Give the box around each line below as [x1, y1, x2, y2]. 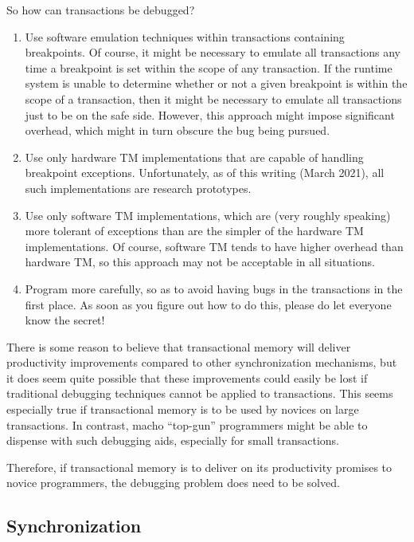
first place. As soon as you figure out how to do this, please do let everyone [25, 296, 392, 312]
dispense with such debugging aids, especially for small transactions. [6, 432, 339, 449]
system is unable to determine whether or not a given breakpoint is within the [25, 75, 408, 92]
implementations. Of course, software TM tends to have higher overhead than [25, 238, 404, 254]
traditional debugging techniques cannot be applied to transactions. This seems [6, 385, 393, 402]
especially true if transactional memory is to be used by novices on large [6, 401, 359, 418]
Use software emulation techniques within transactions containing [25, 28, 345, 45]
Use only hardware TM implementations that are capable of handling [25, 148, 364, 165]
